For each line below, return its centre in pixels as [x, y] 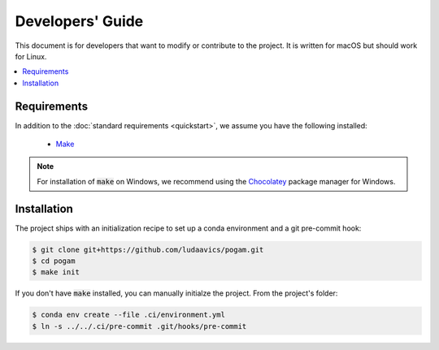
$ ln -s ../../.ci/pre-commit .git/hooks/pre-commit [139, 326]
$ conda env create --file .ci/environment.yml [128, 315]
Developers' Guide [79, 21]
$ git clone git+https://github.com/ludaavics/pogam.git [148, 249]
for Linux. [31, 56]
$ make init [56, 272]
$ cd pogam [54, 261]
